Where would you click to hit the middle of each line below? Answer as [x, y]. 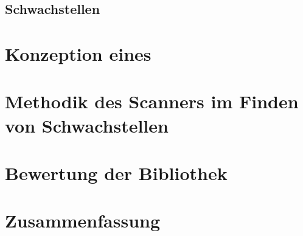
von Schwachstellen [87, 125]
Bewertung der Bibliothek [116, 172]
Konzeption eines [78, 53]
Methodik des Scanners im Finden [152, 101]
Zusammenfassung [83, 220]
